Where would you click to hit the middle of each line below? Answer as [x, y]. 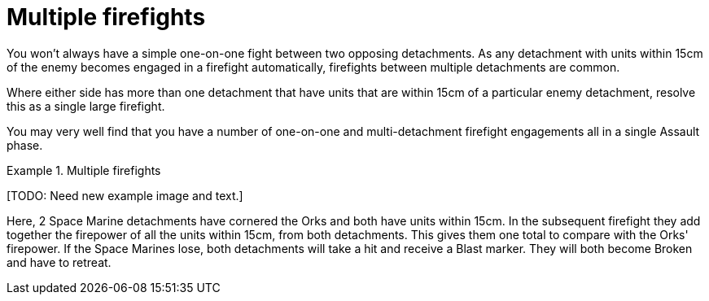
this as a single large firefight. [86, 106]
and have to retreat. [59, 262]
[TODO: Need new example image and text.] [125, 195]
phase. [25, 145]
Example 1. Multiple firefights [84, 170]
